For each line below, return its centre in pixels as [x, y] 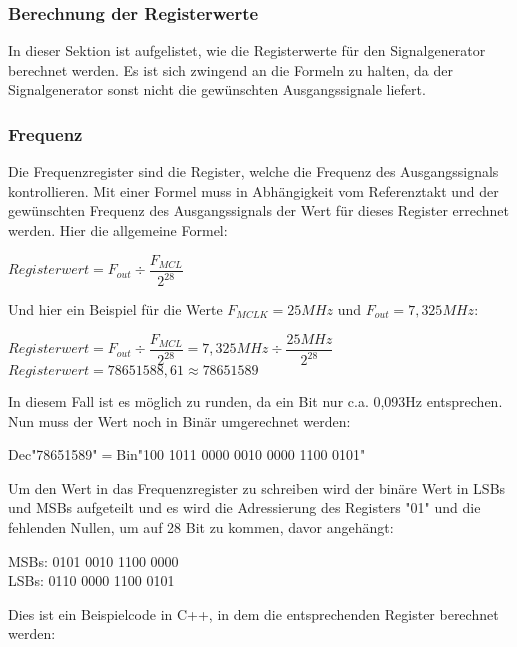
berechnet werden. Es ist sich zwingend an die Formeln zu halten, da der [230, 69]
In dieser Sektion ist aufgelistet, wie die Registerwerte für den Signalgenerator [247, 50]
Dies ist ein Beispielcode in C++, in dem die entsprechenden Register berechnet [253, 613]
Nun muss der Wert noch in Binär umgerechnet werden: [179, 420]
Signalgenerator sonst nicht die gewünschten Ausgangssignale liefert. [217, 89]
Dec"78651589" [53, 454]
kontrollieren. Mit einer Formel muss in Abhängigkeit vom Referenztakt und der [253, 190]
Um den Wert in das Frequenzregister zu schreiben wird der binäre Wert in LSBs [257, 487]
